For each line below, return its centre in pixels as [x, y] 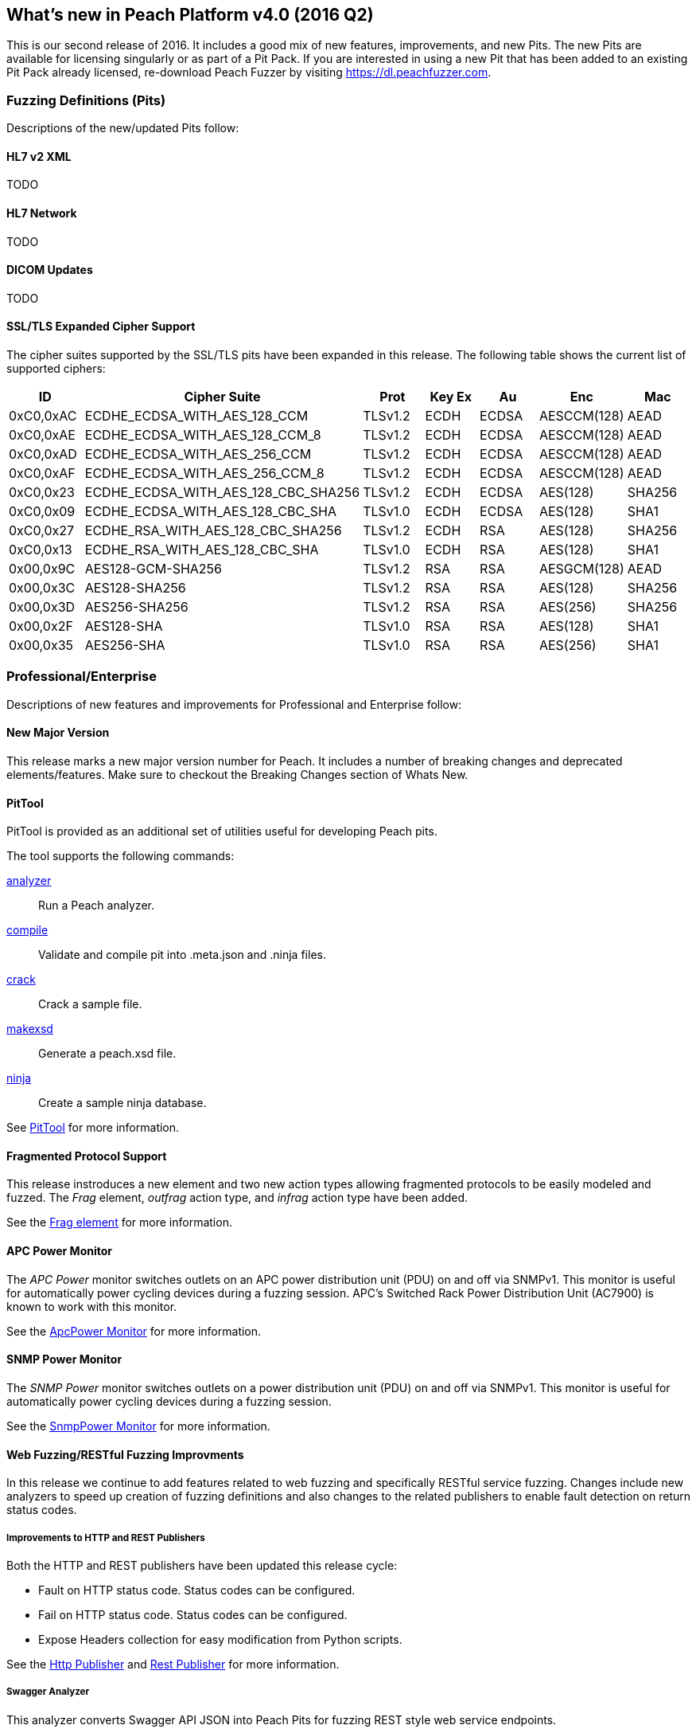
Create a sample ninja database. [122, 1103]
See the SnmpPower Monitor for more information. [138, 1426]
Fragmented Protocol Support [87, 1156]
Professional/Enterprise [82, 677]
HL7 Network [42, 213]
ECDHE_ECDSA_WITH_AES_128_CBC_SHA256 [222, 493]
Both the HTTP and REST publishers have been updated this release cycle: [202, 1565]
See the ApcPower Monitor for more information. [134, 1331]
